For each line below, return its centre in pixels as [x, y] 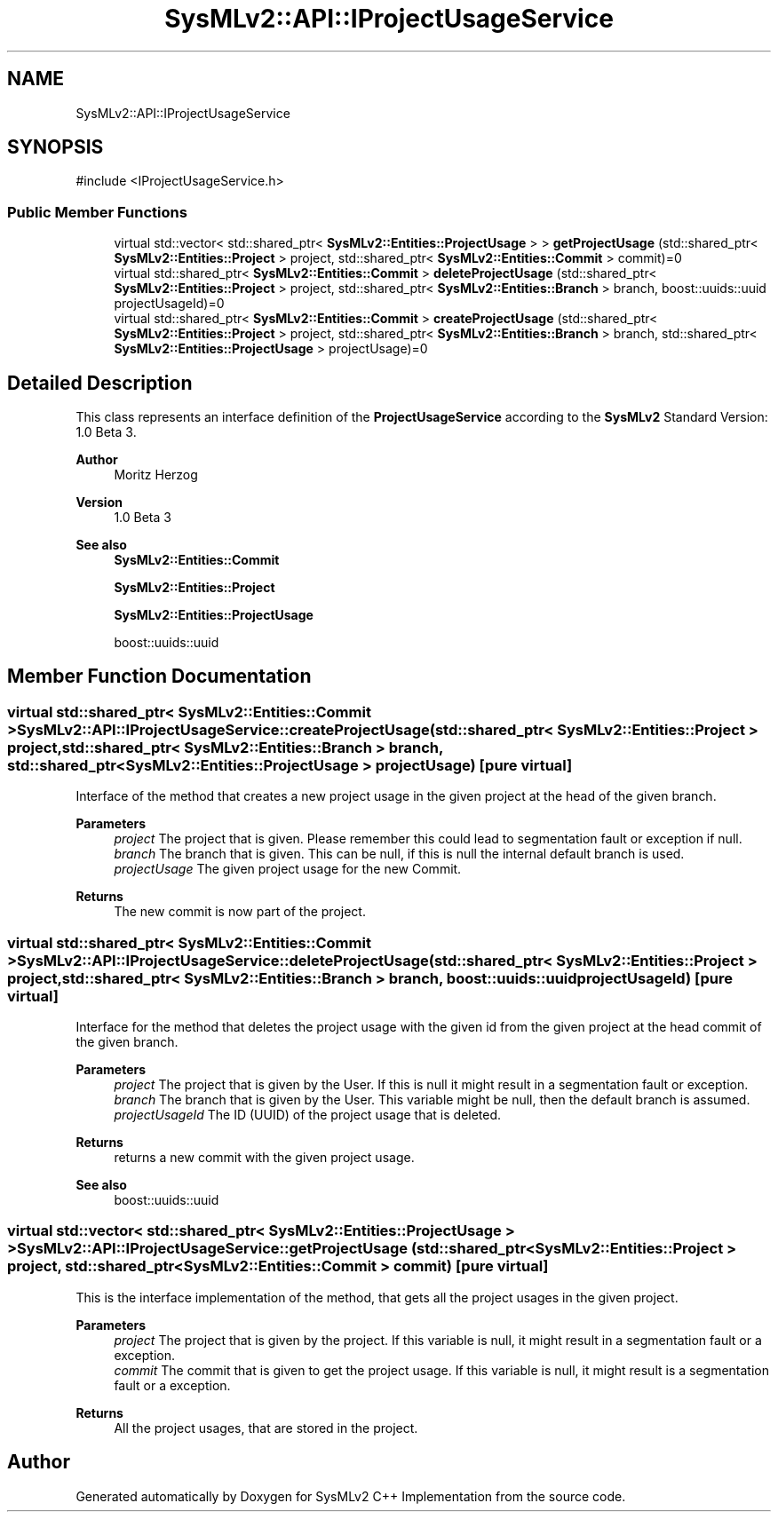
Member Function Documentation [159, 676]
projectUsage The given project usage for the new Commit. [288, 869]
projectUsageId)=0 [169, 304]
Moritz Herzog [156, 475]
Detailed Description [100, 383]
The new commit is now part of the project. [240, 912]
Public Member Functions [97, 212]
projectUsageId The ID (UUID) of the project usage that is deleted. [308, 1115]
